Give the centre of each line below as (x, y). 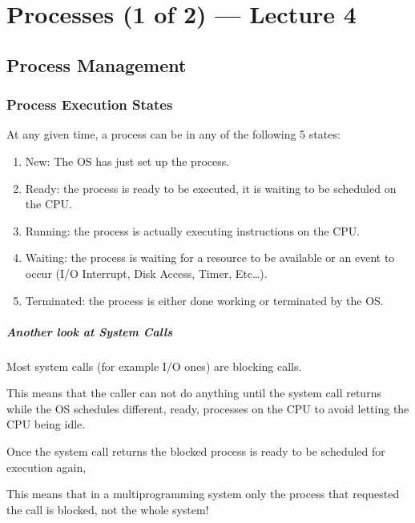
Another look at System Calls (90, 331)
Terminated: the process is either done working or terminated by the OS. (204, 300)
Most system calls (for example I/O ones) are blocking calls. (154, 366)
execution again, (46, 467)
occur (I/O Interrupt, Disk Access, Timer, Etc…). (146, 273)
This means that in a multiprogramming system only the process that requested (203, 494)
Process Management (97, 64)
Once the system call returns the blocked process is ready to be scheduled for (196, 451)
